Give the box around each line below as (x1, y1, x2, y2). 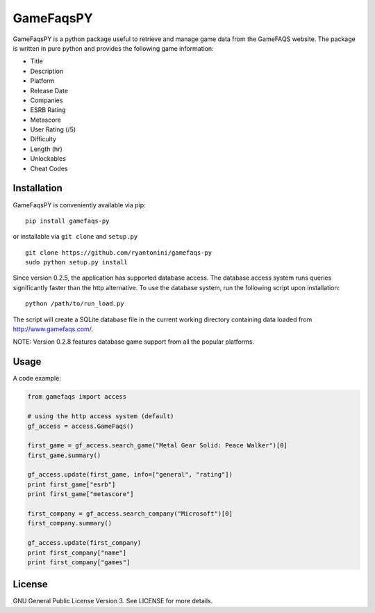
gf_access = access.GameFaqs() (27, 422, 135, 430)
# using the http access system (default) (27, 413, 174, 420)
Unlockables (30, 154, 66, 163)
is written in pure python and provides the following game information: (12, 44, 215, 52)
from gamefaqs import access (27, 393, 127, 401)
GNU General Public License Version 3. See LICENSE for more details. (12, 597, 213, 605)
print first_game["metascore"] (27, 491, 135, 498)
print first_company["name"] (27, 548, 127, 557)
